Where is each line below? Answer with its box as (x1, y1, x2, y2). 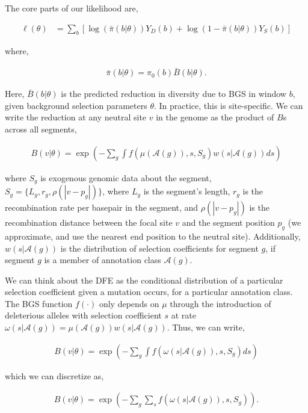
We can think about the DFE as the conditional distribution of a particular (5, 273, 283, 286)
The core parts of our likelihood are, (5, 2, 138, 14)
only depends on (99, 297, 159, 309)
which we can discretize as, (5, 369, 104, 382)
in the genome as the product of (156, 111, 274, 123)
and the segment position (182, 216, 275, 229)
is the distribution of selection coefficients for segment (60, 241, 259, 254)
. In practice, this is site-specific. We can (153, 99, 303, 111)
